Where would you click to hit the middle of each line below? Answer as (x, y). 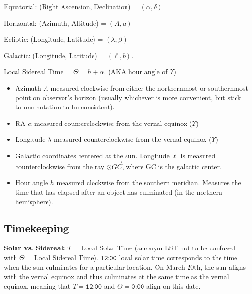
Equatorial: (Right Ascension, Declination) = (71, 6)
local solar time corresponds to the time (178, 257)
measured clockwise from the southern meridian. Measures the (149, 182)
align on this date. (173, 286)
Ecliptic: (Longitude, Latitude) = (54, 39)
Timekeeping (37, 227)
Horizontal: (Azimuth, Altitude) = (55, 23)
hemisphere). (34, 201)
